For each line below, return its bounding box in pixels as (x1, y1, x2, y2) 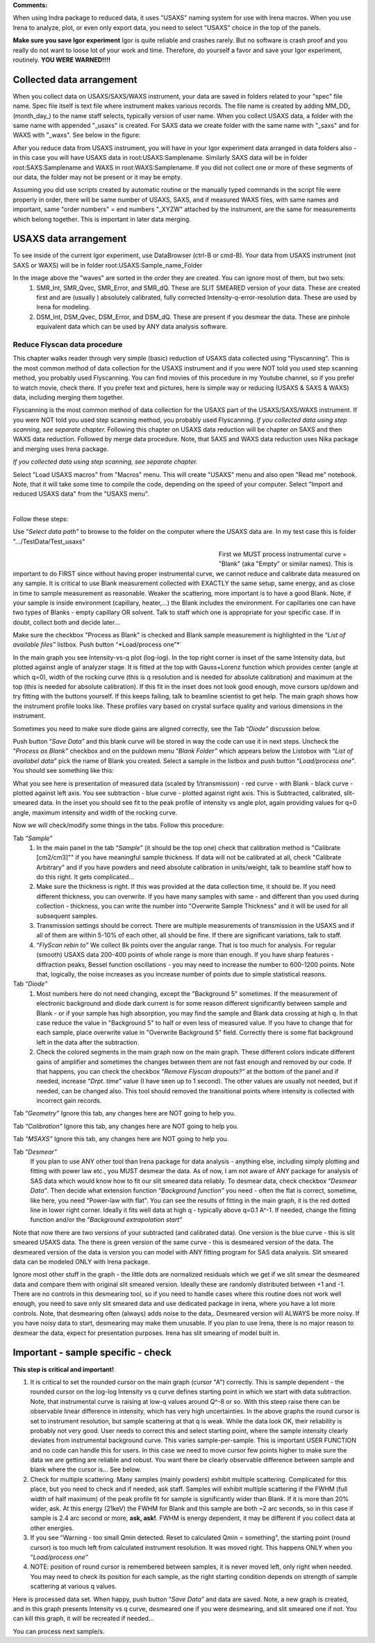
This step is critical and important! (12, 1365, 115, 1373)
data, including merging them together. (12, 393, 124, 401)
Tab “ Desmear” (12, 1147, 58, 1156)
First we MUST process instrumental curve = (219, 550, 347, 558)
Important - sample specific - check (12, 1347, 172, 1359)
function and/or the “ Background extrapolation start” (30, 1216, 183, 1224)
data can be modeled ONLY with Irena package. (12, 1257, 150, 1266)
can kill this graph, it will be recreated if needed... (12, 1615, 154, 1623)
